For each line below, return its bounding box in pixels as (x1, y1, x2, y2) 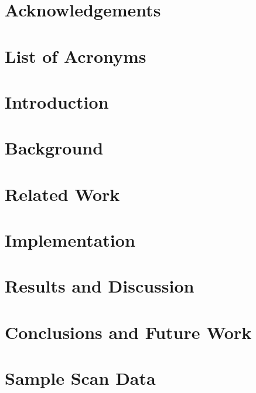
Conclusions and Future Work (5, 320, 252, 344)
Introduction (5, 89, 109, 113)
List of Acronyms (5, 43, 146, 68)
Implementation (5, 228, 135, 252)
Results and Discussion (5, 274, 194, 298)
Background (5, 136, 104, 160)
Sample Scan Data (5, 366, 156, 390)
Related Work (5, 182, 120, 206)
